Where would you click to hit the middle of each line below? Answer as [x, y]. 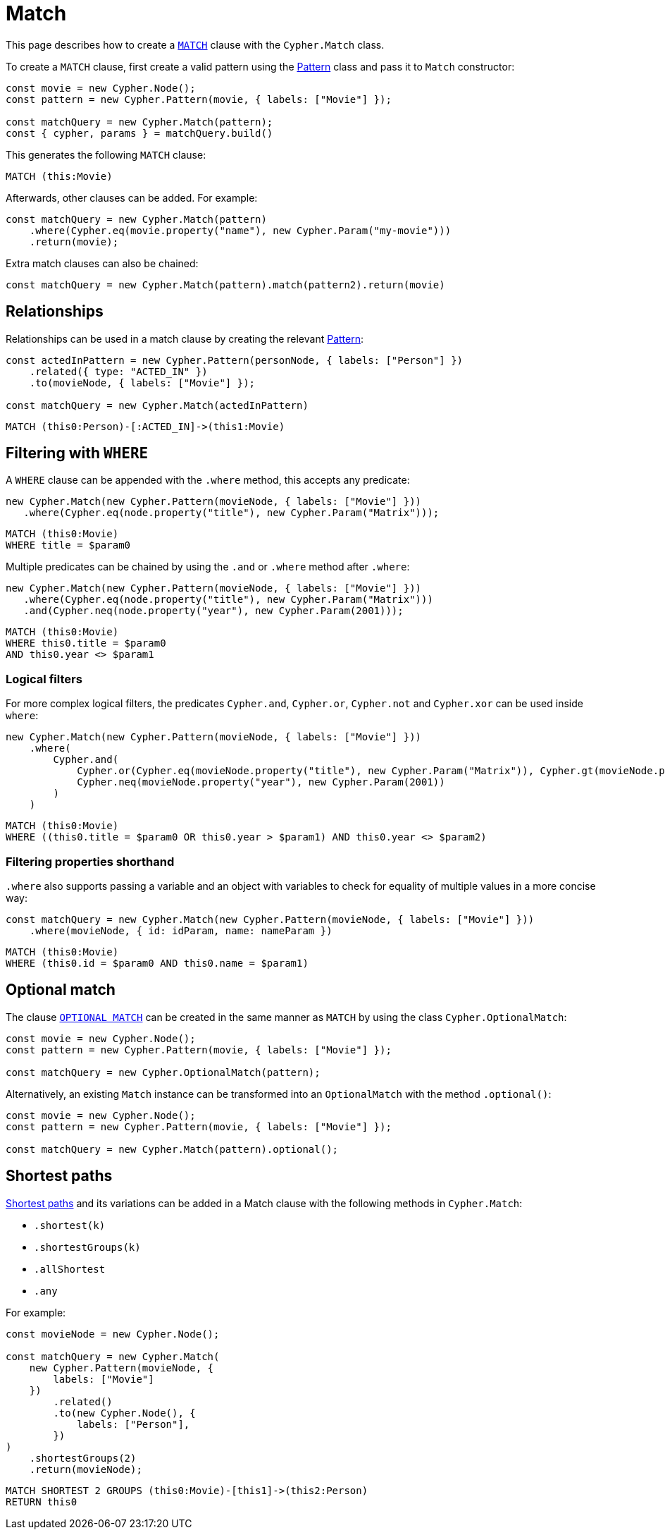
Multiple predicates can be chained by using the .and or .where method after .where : [208, 567]
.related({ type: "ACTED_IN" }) [118, 371]
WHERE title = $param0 [68, 545]
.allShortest [70, 1269]
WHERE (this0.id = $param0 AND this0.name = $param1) [157, 963]
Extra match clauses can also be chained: [102, 263]
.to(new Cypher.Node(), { [124, 1413]
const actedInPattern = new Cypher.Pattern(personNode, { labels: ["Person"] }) [235, 360]
